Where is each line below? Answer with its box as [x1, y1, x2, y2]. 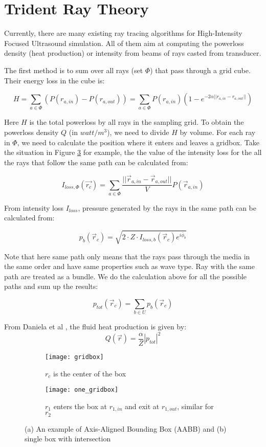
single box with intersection [25, 433, 111, 444]
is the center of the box [53, 368, 126, 378]
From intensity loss [4, 202, 63, 213]
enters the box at [53, 400, 107, 411]
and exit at [125, 400, 160, 411]
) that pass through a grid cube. [150, 64, 251, 75]
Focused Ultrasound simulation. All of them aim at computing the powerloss [4, 37, 244, 48]
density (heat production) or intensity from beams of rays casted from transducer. [4, 48, 261, 58]
